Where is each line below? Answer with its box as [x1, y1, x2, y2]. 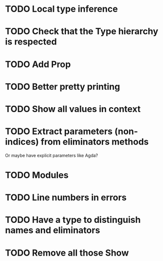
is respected [5, 36, 57, 47]
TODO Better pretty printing [5, 81, 120, 92]
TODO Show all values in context [5, 103, 141, 115]
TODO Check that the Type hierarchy [5, 26, 159, 37]
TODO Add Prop [5, 59, 71, 70]
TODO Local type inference [5, 3, 118, 15]
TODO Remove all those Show [5, 247, 129, 258]
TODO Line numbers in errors [5, 192, 127, 203]
